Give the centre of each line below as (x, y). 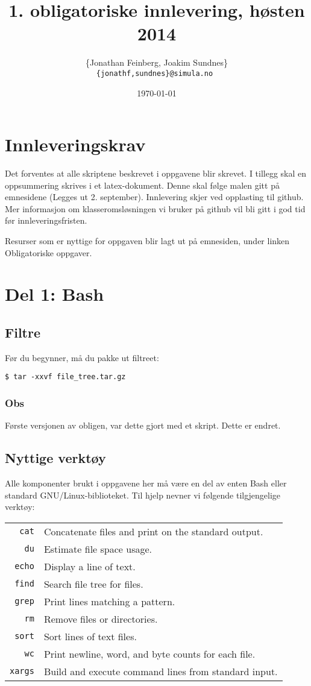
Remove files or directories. (101, 618)
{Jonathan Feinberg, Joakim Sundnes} (157, 62)
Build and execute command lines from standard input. (161, 671)
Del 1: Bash (55, 294)
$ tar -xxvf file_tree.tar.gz (65, 377)
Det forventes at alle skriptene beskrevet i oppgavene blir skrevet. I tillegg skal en (156, 173)
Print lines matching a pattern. (109, 601)
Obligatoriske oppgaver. (49, 252)
